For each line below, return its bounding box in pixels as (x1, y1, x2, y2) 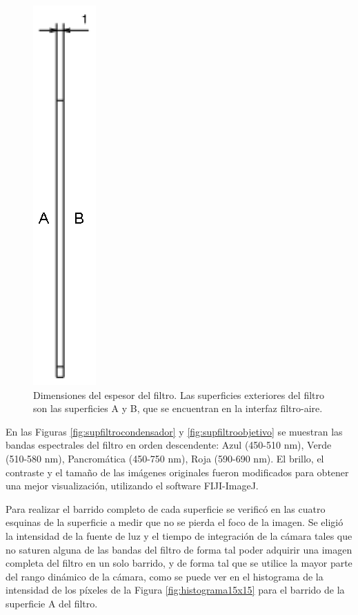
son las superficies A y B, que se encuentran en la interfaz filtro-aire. (33, 401, 323, 416)
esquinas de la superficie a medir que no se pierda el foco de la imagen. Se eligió (6, 515, 344, 529)
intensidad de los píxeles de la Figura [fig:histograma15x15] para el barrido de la (6, 583, 345, 597)
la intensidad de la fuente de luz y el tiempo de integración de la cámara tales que (6, 528, 352, 543)
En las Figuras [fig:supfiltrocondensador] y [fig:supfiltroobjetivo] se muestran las (6, 424, 343, 438)
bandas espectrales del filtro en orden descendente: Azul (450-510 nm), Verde (6, 438, 332, 452)
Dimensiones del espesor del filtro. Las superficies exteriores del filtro (33, 387, 324, 402)
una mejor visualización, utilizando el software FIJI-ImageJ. (6, 478, 259, 493)
